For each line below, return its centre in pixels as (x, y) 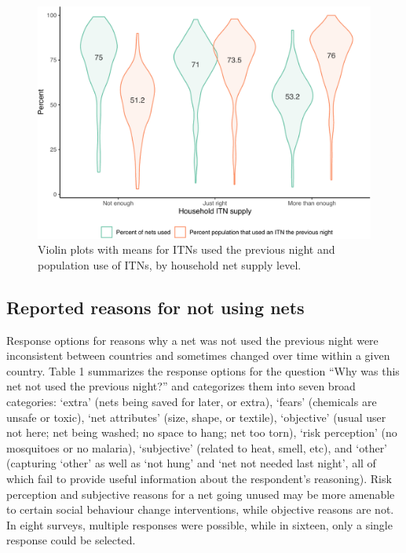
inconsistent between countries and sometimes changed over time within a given (198, 355)
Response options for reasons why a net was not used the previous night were (192, 340)
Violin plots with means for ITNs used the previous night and (187, 249)
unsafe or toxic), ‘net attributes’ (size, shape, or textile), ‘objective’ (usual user (196, 417)
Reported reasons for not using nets (155, 307)
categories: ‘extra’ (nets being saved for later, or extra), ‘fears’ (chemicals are (192, 401)
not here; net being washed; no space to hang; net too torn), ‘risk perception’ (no (202, 432)
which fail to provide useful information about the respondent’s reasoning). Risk (199, 478)
